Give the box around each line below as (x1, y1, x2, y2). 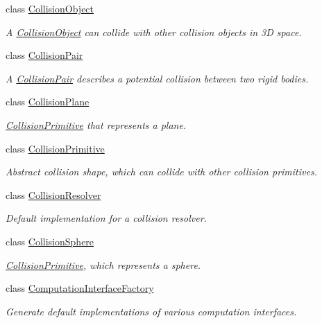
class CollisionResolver (6, 187, 101, 202)
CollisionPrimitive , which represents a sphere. (6, 257, 201, 272)
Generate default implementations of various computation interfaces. (6, 304, 297, 318)
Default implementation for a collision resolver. (6, 211, 207, 225)
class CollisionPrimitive (6, 141, 105, 155)
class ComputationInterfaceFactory (6, 281, 154, 295)
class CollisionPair (6, 48, 83, 62)
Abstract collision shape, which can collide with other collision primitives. (6, 164, 317, 179)
